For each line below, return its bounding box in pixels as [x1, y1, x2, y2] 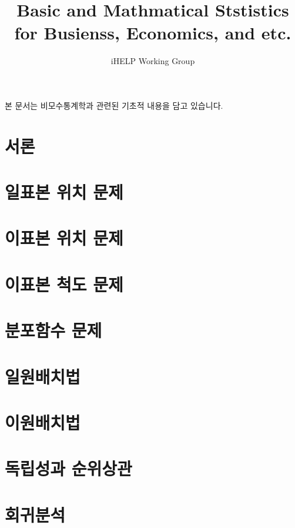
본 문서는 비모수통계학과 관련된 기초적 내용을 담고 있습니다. [5, 99, 223, 111]
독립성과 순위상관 [5, 456, 132, 480]
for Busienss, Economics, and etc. [14, 21, 291, 45]
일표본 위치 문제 [5, 180, 123, 204]
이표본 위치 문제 [5, 226, 123, 250]
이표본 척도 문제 [5, 272, 123, 296]
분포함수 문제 [5, 318, 102, 342]
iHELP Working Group [110, 55, 195, 67]
